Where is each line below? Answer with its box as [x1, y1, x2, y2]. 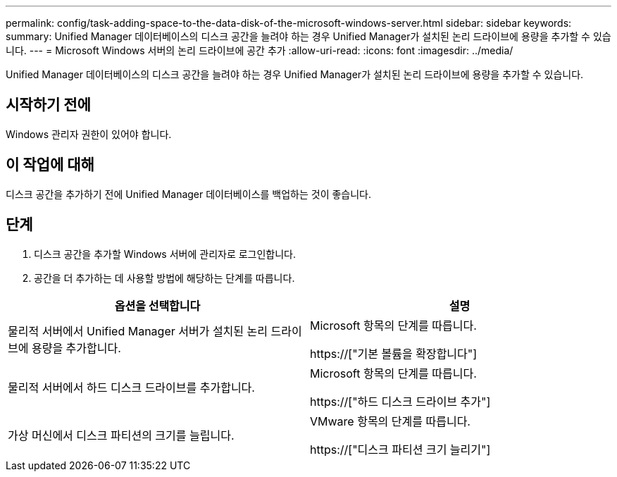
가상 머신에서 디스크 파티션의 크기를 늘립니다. [8, 428, 235, 442]
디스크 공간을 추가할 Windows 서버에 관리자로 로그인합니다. [34, 247, 297, 260]
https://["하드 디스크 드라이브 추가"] [310, 394, 491, 409]
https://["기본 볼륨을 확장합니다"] [310, 346, 478, 361]
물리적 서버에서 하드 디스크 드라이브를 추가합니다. [8, 380, 255, 395]
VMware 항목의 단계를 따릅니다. [310, 414, 470, 428]
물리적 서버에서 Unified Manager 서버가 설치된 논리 [8, 323, 268, 338]
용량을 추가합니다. [31, 340, 121, 355]
